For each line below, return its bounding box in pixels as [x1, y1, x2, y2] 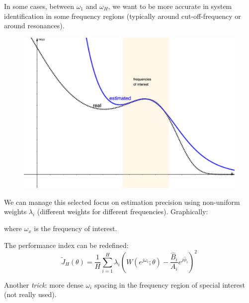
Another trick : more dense [4, 279, 83, 290]
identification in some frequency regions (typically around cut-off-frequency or [4, 10, 241, 21]
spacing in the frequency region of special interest [94, 279, 245, 290]
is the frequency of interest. [34, 223, 117, 234]
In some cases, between [4, 1, 74, 11]
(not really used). [4, 289, 57, 300]
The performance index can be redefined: [4, 240, 129, 250]
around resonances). [4, 20, 65, 31]
